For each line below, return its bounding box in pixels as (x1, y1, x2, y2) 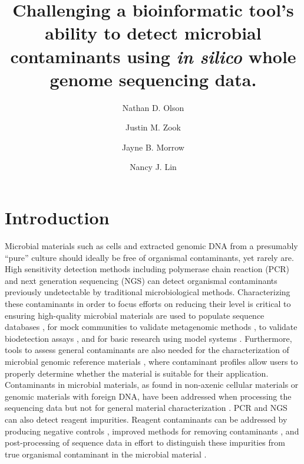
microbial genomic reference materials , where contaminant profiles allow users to (5, 355, 298, 367)
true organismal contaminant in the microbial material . (5, 447, 207, 460)
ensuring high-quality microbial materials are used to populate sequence (5, 309, 265, 321)
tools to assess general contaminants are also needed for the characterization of (5, 344, 289, 356)
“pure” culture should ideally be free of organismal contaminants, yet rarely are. (5, 251, 294, 263)
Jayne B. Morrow (122, 140, 184, 153)
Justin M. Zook (125, 121, 181, 133)
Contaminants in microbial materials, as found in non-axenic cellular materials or (5, 378, 299, 391)
